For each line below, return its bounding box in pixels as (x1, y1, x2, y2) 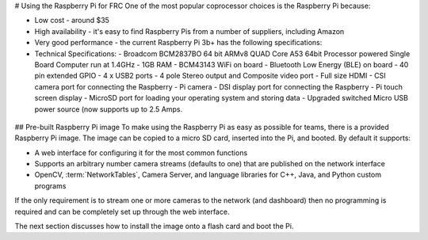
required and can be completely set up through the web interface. (14, 207, 230, 216)
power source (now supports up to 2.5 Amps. (34, 104, 182, 114)
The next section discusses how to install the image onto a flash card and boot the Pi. (14, 222, 294, 231)
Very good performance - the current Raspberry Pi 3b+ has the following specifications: (34, 38, 323, 48)
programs (34, 181, 67, 190)
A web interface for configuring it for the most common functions (34, 147, 248, 158)
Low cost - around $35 (34, 16, 110, 25)
